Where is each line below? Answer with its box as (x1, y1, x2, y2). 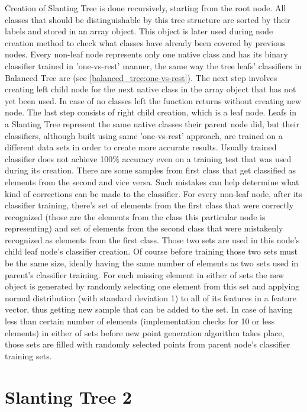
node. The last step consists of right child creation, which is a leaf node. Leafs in (5, 106, 297, 118)
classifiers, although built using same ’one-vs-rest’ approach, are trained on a (5, 129, 283, 141)
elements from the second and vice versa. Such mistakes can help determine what (5, 175, 299, 188)
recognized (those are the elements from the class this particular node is (5, 210, 266, 223)
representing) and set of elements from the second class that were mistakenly (5, 222, 283, 234)
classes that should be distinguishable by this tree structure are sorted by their (5, 13, 290, 25)
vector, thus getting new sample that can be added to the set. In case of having (5, 303, 293, 316)
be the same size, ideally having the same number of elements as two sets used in (5, 257, 299, 269)
